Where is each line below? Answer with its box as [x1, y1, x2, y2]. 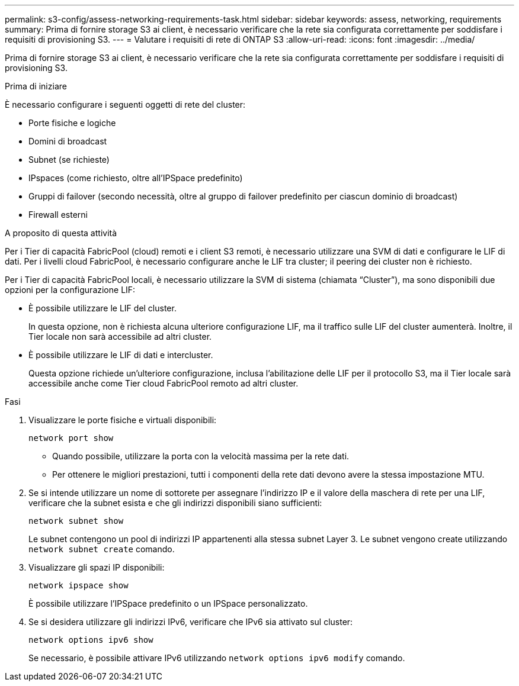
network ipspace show [28, 581, 129, 590]
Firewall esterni [28, 210, 88, 220]
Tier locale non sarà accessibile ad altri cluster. [28, 331, 212, 342]
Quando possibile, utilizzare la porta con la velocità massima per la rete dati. [52, 451, 350, 461]
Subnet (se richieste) [28, 154, 110, 165]
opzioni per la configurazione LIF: [5, 285, 136, 295]
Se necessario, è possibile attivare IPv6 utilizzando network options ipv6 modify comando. [28, 653, 405, 663]
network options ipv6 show [28, 635, 153, 645]
